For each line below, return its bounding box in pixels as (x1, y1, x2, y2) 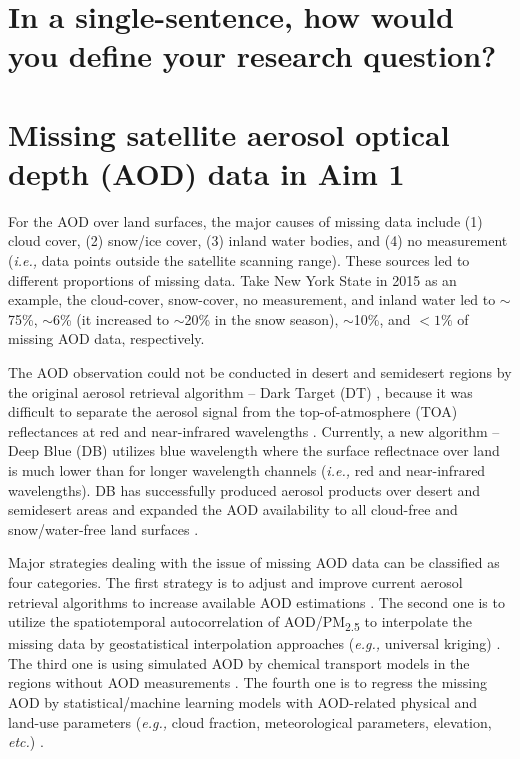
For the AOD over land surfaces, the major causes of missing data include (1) (8, 210, 483, 231)
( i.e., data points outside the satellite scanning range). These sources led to (8, 250, 470, 271)
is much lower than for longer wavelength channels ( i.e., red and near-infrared (8, 460, 486, 480)
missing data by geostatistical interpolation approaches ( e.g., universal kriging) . (8, 633, 501, 654)
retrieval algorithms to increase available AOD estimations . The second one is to (8, 591, 505, 612)
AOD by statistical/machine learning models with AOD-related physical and (8, 692, 477, 713)
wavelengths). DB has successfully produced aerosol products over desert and (8, 479, 481, 500)
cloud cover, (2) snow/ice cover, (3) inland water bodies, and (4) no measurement (8, 230, 508, 251)
